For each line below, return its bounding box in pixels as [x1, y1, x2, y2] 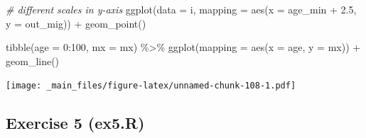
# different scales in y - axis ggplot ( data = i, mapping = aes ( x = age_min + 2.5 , [6, 2, 357, 16]
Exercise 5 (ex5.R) [6, 112, 145, 134]
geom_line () [6, 53, 60, 68]
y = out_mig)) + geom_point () [6, 16, 146, 30]
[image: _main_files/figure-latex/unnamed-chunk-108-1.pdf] [6, 81, 296, 91]
